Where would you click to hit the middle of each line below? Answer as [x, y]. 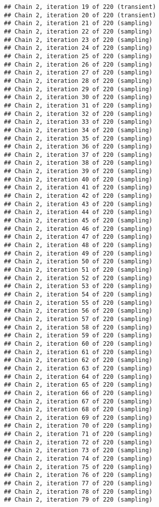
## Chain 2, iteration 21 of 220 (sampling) [78, 23]
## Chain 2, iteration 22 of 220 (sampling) [78, 31]
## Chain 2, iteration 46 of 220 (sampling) [78, 229]
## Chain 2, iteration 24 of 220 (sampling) [78, 48]
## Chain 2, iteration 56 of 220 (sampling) [78, 311]
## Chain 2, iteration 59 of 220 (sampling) [78, 336]
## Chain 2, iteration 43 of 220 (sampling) [78, 204]
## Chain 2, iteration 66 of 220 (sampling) [78, 393]
